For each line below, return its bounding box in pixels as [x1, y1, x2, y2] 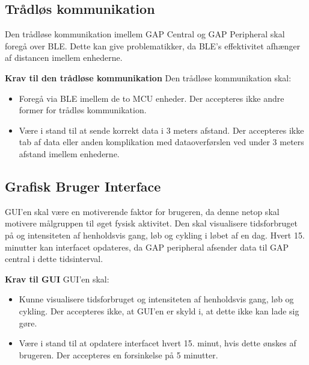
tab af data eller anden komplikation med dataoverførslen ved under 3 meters [19, 136, 304, 148]
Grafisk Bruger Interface [5, 176, 161, 195]
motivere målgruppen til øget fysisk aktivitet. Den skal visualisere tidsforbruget [5, 217, 298, 229]
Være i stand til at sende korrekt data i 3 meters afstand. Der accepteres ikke [19, 123, 304, 136]
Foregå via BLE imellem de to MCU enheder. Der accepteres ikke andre [19, 92, 284, 104]
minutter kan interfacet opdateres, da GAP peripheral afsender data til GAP [5, 240, 289, 253]
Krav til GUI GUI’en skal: [5, 272, 109, 285]
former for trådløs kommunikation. [19, 104, 147, 116]
